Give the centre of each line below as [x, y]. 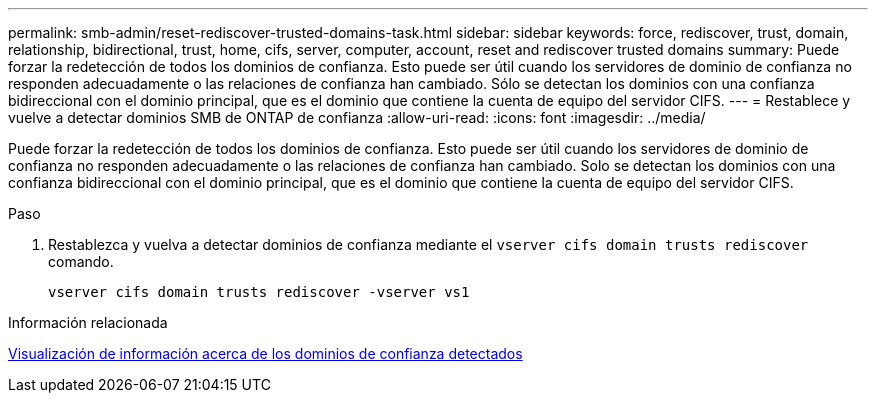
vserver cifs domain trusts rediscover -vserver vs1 [259, 292]
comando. [81, 261]
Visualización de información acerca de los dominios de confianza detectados [265, 353]
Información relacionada [88, 322]
